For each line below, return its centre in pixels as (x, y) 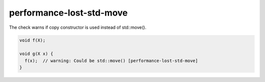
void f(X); (32, 40)
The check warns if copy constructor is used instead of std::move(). (78, 27)
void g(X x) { (36, 54)
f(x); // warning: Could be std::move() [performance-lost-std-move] (111, 61)
